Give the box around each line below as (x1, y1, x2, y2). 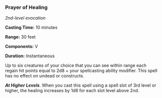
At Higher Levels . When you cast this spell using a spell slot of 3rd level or (5, 82, 157, 88)
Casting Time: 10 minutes (5, 24, 58, 30)
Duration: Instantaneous (5, 53, 55, 59)
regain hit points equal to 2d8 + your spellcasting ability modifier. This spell (5, 68, 158, 73)
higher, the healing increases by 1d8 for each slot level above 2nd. (5, 88, 139, 94)
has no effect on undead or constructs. (5, 73, 85, 79)
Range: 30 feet (5, 34, 36, 40)
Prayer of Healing (5, 4, 48, 11)
